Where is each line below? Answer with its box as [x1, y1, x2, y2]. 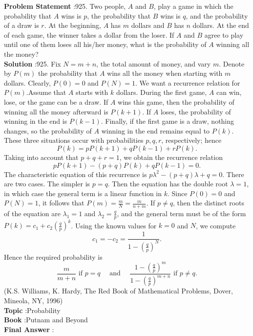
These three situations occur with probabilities [4, 135, 144, 145]
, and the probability [186, 10, 248, 21]
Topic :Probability [4, 305, 61, 315]
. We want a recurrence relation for [135, 77, 240, 88]
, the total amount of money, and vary [96, 58, 211, 68]
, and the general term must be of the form [117, 208, 246, 219]
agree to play [204, 29, 244, 40]
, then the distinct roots [173, 198, 245, 208]
